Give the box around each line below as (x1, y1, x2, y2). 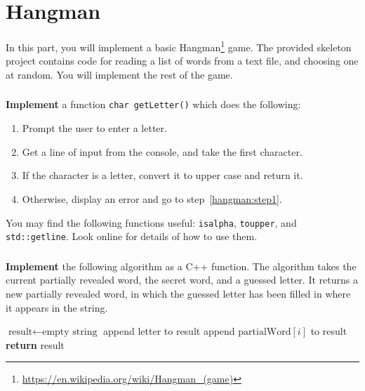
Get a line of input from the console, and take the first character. (22, 144, 303, 159)
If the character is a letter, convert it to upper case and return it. (22, 168, 303, 183)
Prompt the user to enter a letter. (22, 121, 167, 135)
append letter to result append (103, 324, 235, 338)
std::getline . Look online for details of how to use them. (6, 229, 258, 244)
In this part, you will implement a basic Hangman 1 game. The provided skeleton (6, 38, 352, 54)
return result (6, 337, 65, 352)
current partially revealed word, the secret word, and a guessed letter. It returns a (6, 272, 358, 287)
